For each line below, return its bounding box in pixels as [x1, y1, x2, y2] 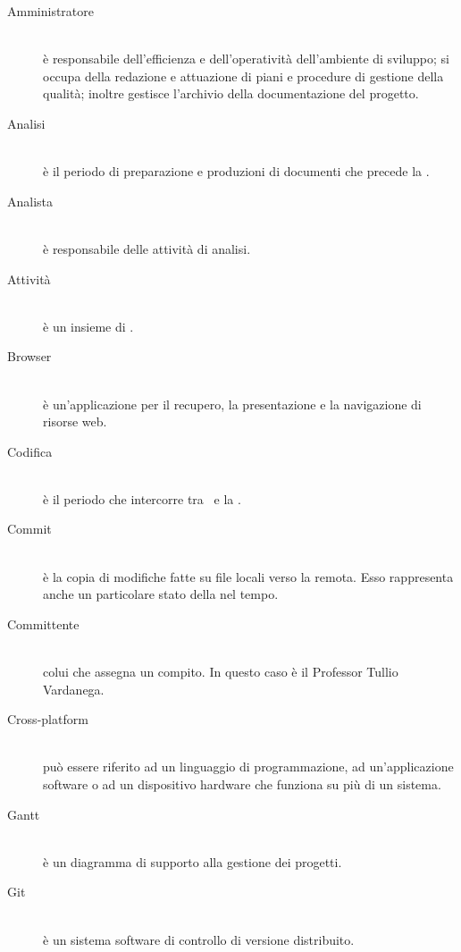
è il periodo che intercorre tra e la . [43, 489, 241, 508]
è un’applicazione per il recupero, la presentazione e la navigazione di [43, 394, 422, 413]
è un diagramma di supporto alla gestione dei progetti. [43, 852, 342, 871]
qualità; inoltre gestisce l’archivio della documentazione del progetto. [43, 84, 419, 103]
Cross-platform [7, 710, 88, 729]
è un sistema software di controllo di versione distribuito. [43, 930, 355, 948]
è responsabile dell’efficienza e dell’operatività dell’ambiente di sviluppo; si [43, 49, 450, 68]
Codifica [7, 442, 53, 460]
